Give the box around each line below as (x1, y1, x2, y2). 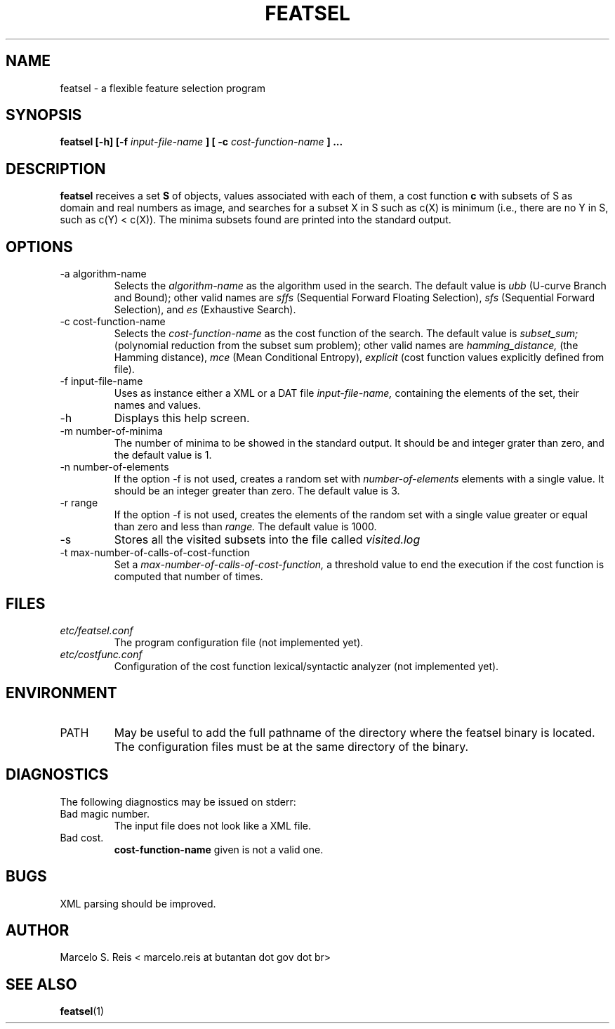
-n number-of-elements (60, 461, 169, 473)
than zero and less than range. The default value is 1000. (114, 520, 377, 533)
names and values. (114, 399, 201, 412)
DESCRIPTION (6, 159, 106, 178)
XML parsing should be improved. (60, 897, 216, 910)
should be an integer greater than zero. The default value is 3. (114, 485, 400, 497)
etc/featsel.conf (60, 624, 133, 636)
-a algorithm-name (60, 268, 147, 280)
